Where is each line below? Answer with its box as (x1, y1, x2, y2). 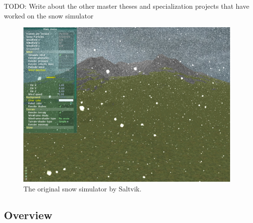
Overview (4, 207, 53, 222)
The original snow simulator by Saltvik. (23, 183, 142, 193)
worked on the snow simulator (4, 10, 94, 20)
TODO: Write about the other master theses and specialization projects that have (4, 1, 250, 11)
